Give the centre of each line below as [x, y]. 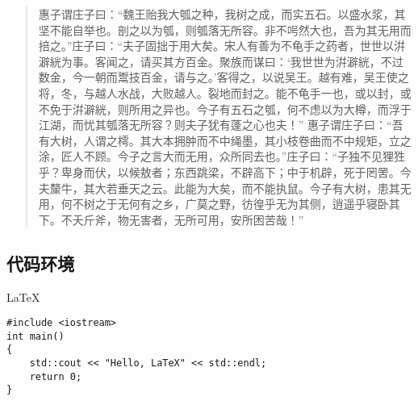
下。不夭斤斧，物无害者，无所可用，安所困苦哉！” [171, 219]
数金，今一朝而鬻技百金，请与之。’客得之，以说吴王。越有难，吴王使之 [224, 77]
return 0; [56, 376]
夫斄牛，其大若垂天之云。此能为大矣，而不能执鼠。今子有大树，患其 [219, 188]
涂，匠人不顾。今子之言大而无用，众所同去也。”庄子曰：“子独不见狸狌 [222, 156]
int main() [36, 336]
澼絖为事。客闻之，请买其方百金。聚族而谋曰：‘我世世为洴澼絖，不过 [221, 61]
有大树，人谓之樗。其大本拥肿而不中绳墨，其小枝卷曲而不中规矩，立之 [225, 140]
